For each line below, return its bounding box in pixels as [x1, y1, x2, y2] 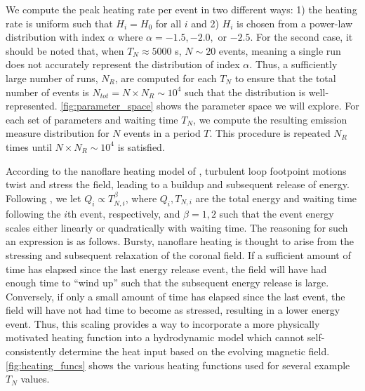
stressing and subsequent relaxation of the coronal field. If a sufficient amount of [6, 247, 351, 262]
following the [6, 206, 61, 221]
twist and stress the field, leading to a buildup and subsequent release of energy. [6, 177, 350, 192]
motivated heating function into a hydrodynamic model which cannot [6, 330, 305, 345]
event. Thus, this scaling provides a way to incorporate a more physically [6, 316, 320, 331]
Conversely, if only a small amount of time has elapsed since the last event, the [6, 289, 345, 303]
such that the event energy [219, 206, 334, 221]
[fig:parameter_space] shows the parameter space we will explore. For [60, 98, 359, 113]
